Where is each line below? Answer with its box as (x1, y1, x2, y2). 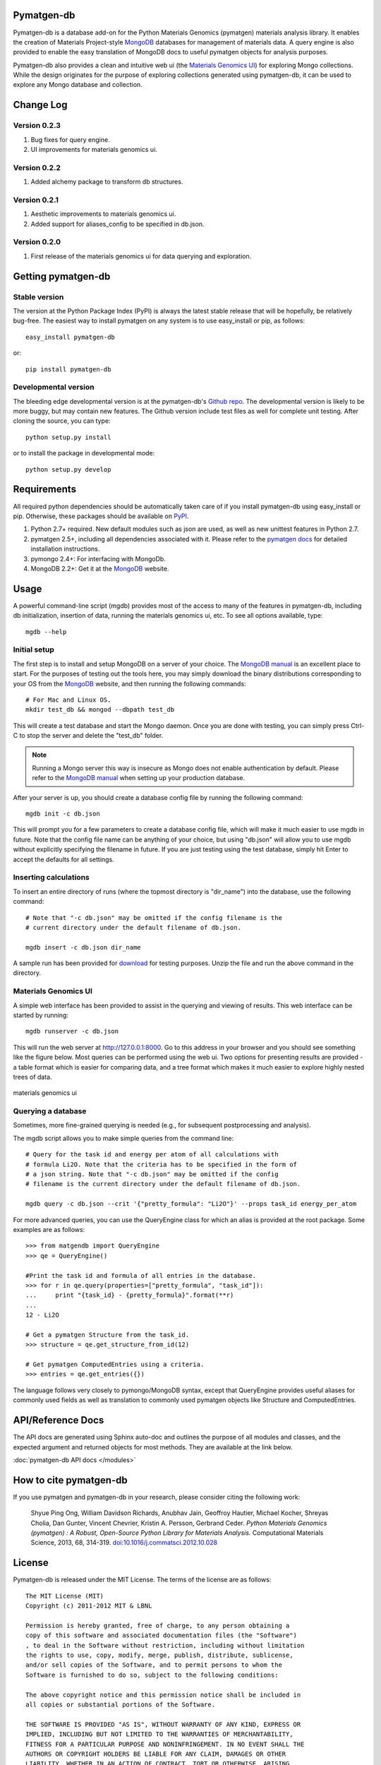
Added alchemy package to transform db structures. (30, 177, 183, 186)
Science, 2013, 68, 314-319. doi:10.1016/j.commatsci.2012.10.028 (30, 1538, 218, 1547)
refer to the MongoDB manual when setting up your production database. (32, 774, 246, 782)
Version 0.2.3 (13, 121, 61, 131)
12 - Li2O (25, 1311, 59, 1320)
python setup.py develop (25, 465, 111, 473)
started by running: (13, 1010, 68, 1019)
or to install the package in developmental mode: (13, 449, 155, 457)
